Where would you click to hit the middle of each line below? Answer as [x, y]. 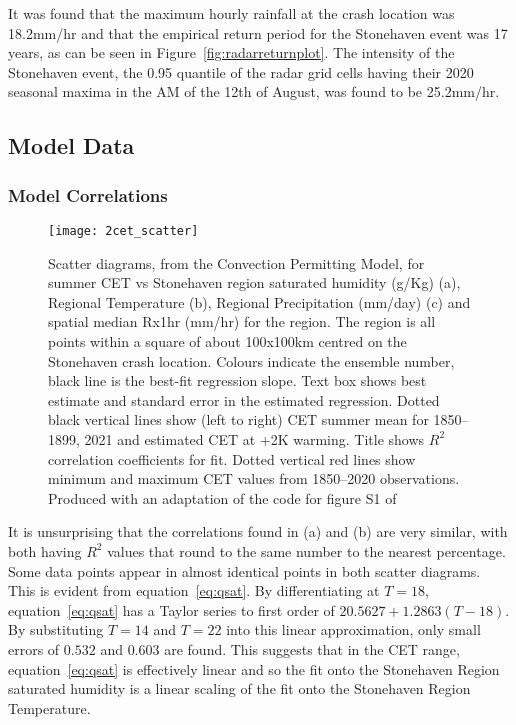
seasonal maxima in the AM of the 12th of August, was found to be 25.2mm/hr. [254, 91]
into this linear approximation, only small [353, 629]
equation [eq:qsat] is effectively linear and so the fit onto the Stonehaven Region [254, 668]
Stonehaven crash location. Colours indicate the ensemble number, [251, 360]
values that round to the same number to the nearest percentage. [306, 550]
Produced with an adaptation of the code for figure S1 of [222, 497]
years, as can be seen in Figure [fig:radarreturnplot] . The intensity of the [231, 52]
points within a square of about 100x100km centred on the [227, 341]
